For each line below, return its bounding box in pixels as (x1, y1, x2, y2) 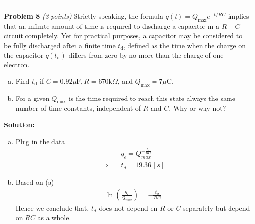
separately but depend (183, 202, 250, 213)
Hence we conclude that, (15, 202, 89, 213)
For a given (15, 93, 50, 103)
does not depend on (99, 202, 158, 213)
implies (228, 11, 249, 21)
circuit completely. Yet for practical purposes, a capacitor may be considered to (4, 30, 243, 41)
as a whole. (37, 212, 71, 223)
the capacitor (4, 50, 44, 60)
